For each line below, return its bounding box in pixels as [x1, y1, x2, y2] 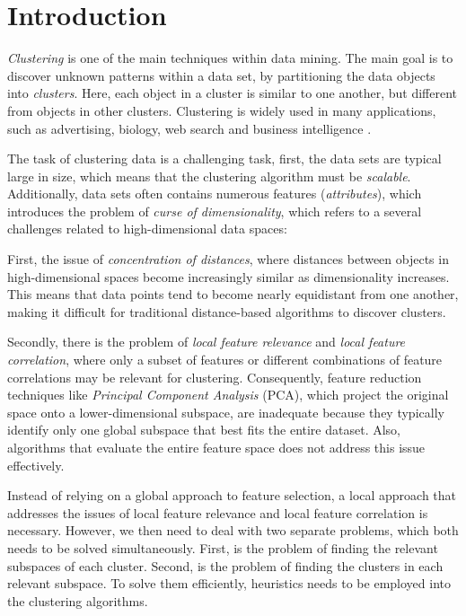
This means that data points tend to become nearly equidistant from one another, [7, 285, 459, 304]
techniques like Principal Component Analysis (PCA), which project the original [7, 385, 449, 404]
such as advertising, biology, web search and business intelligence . [7, 119, 372, 137]
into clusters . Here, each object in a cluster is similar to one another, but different [7, 84, 458, 102]
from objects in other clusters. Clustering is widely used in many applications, [7, 101, 436, 119]
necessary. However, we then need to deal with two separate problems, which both [7, 521, 459, 540]
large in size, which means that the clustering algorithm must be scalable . [7, 166, 411, 185]
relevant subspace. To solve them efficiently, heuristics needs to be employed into [7, 574, 451, 593]
